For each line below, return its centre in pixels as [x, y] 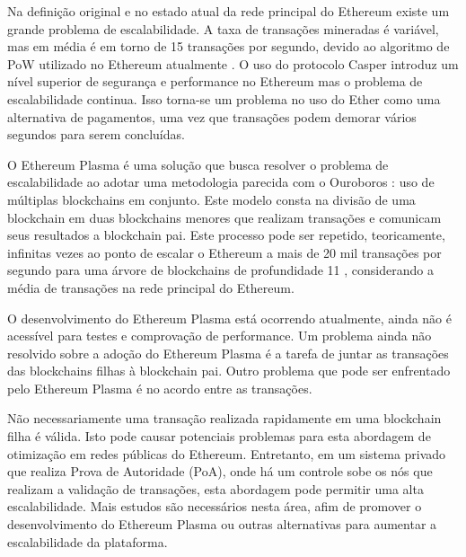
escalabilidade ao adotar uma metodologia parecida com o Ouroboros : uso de [221, 182]
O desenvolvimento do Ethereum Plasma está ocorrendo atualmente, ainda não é [229, 318]
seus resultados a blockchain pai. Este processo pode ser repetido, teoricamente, [226, 235]
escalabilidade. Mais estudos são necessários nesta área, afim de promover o [215, 506]
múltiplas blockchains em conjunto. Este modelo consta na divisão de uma [211, 199]
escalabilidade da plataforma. [88, 541]
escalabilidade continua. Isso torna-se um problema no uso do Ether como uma [224, 98]
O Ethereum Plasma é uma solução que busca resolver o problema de [198, 164]
